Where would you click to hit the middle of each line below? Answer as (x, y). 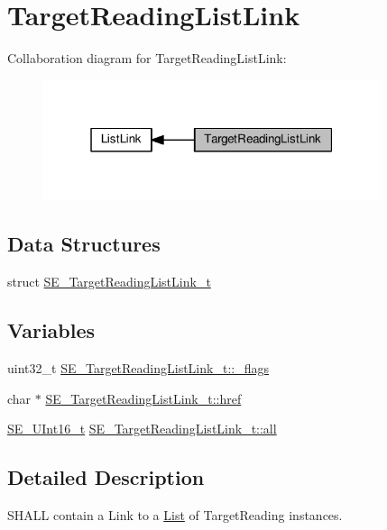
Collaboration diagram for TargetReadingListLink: (147, 58)
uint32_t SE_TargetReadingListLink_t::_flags (138, 367)
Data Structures (84, 244)
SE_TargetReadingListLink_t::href (143, 398)
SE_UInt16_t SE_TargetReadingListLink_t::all (142, 429)
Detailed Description (106, 477)
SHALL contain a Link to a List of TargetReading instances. (175, 514)
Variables (51, 330)
